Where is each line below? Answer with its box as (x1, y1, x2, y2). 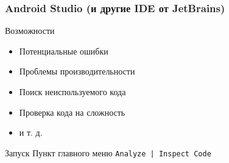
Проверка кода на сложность (19, 105, 125, 118)
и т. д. (19, 126, 43, 139)
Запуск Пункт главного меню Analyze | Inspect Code (5, 146, 211, 159)
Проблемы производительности (19, 65, 135, 78)
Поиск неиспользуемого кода (19, 85, 126, 98)
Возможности (5, 24, 55, 37)
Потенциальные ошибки (19, 44, 108, 57)
